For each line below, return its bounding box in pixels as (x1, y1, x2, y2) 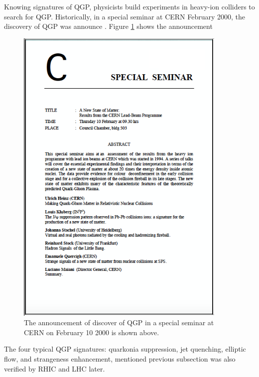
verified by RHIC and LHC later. (4, 363, 105, 374)
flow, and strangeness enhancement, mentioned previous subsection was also (4, 354, 236, 364)
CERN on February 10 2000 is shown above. (24, 327, 159, 337)
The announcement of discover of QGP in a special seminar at (24, 317, 214, 328)
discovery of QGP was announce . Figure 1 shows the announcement (4, 21, 213, 31)
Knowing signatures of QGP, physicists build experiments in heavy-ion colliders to (4, 1, 255, 11)
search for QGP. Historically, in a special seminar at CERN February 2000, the (4, 11, 246, 21)
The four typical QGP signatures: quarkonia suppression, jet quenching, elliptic (4, 344, 246, 354)
